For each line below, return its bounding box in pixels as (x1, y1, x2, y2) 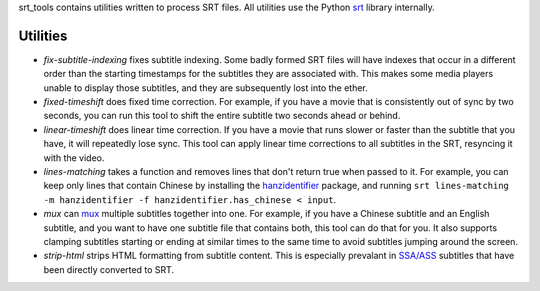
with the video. (43, 151, 105, 164)
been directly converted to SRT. (43, 263, 175, 275)
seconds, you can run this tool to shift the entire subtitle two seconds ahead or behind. (43, 110, 401, 122)
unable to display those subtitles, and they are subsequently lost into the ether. (43, 81, 369, 94)
